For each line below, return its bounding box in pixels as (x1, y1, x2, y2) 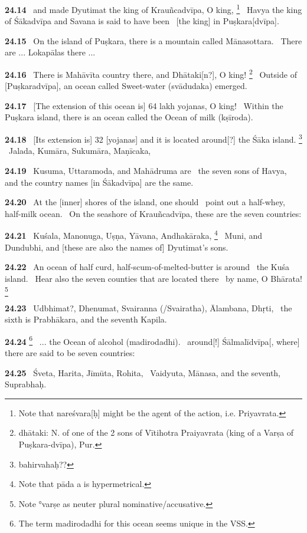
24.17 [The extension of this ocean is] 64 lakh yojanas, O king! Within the (5, 99, 283, 111)
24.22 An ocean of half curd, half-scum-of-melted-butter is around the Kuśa (5, 261, 289, 273)
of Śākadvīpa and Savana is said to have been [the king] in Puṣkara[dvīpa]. (5, 15, 279, 27)
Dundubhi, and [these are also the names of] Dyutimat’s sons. (5, 241, 228, 253)
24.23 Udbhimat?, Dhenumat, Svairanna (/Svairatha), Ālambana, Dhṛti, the (5, 301, 292, 314)
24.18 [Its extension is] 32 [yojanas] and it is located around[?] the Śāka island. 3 (5, 131, 302, 145)
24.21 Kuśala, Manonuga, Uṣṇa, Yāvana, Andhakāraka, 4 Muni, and (5, 228, 262, 241)
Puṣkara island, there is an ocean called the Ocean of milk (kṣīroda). (5, 111, 253, 123)
